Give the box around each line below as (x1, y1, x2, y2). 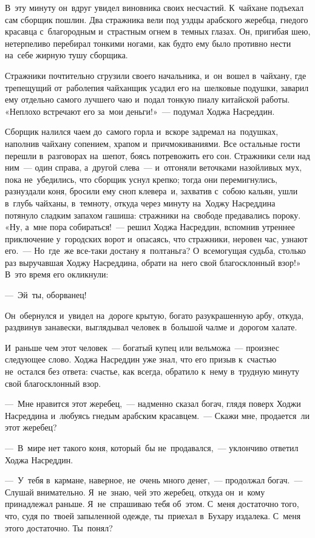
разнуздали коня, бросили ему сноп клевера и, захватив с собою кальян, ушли (5, 185, 298, 197)
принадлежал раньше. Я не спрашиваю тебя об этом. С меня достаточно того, (5, 497, 299, 510)
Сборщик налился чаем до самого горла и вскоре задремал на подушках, (5, 125, 279, 138)
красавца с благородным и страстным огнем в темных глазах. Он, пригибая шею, (5, 25, 311, 38)
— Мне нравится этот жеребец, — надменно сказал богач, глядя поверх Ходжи (5, 397, 301, 410)
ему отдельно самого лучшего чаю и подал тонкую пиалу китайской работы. (5, 93, 290, 106)
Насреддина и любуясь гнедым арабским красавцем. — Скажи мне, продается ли (5, 409, 310, 421)
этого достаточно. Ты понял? (5, 521, 113, 534)
